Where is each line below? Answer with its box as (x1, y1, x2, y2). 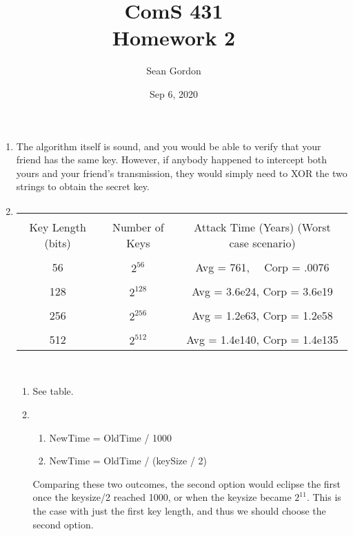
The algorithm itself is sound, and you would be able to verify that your (16, 138, 321, 153)
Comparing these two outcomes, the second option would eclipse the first (32, 476, 341, 491)
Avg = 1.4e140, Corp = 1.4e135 (186, 331, 339, 347)
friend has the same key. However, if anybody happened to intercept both (16, 152, 327, 167)
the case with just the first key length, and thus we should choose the (32, 504, 326, 518)
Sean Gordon (146, 63, 201, 78)
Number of (112, 218, 164, 235)
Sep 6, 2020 (150, 86, 198, 101)
